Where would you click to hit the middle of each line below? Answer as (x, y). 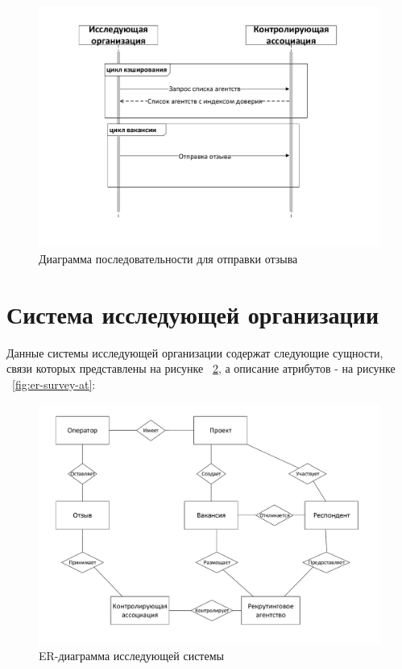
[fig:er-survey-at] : (54, 384)
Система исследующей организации (193, 314)
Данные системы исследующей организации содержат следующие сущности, (195, 352)
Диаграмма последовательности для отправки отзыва (168, 258)
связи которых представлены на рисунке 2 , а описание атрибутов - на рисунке (201, 368)
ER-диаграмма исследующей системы (131, 656)
